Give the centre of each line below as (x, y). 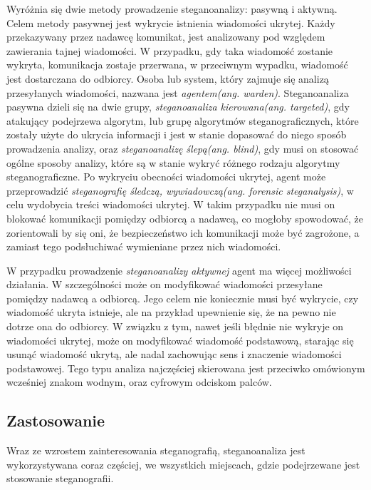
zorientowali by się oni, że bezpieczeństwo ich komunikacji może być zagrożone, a (183, 232)
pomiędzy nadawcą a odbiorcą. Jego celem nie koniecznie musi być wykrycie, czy (183, 298)
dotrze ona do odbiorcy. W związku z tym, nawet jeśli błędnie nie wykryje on (175, 326)
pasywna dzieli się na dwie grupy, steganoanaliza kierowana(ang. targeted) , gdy (178, 107)
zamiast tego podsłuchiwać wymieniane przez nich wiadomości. (144, 246)
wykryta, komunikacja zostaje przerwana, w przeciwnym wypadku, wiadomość (177, 65)
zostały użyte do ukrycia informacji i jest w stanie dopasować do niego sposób (177, 134)
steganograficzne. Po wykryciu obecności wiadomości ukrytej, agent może (166, 177)
